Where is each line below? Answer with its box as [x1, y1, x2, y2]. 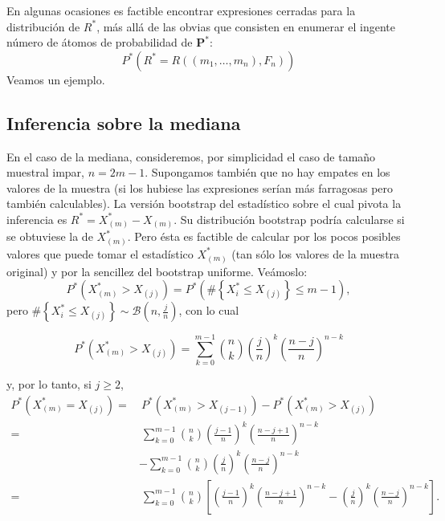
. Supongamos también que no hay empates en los [145, 164, 390, 181]
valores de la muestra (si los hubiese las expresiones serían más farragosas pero [6, 179, 394, 196]
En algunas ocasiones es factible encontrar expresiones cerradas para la [6, 2, 356, 18]
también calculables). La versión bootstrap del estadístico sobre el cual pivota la [6, 195, 402, 212]
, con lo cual [178, 302, 239, 319]
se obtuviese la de [6, 228, 93, 245]
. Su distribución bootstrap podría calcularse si [174, 210, 405, 227]
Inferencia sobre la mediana [6, 110, 241, 135]
